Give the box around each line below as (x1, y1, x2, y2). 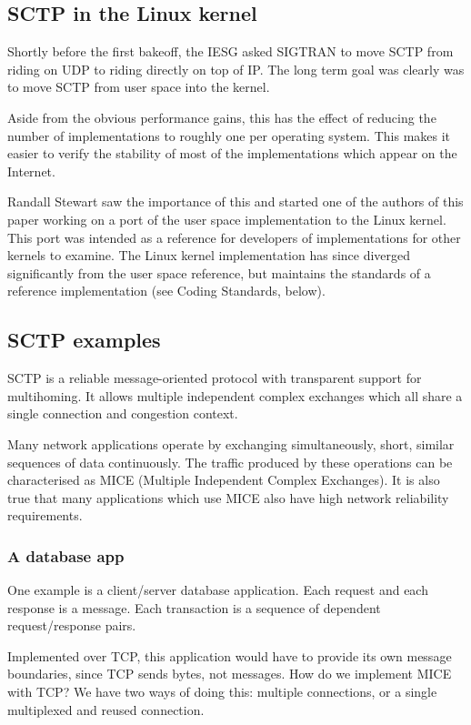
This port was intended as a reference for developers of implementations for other (7, 227, 461, 247)
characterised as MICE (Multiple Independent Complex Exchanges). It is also (7, 470, 440, 489)
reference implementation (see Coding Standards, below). (7, 281, 326, 300)
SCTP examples (7, 326, 161, 354)
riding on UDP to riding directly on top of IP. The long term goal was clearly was (7, 59, 465, 78)
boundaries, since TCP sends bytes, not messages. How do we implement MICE (7, 664, 452, 683)
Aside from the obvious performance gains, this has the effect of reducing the (7, 107, 436, 126)
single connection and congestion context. (7, 404, 238, 423)
